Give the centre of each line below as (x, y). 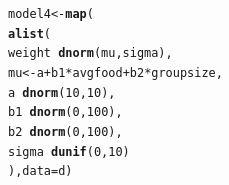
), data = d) (40, 171)
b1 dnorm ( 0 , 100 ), (65, 112)
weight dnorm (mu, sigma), (90, 53)
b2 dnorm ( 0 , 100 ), (65, 131)
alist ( (29, 33)
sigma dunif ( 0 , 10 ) (69, 151)
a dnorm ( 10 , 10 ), (62, 92)
